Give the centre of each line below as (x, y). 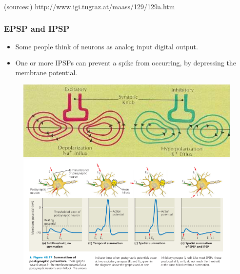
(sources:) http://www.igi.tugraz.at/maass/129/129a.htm (90, 6)
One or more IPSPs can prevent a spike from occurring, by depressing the (126, 63)
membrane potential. (46, 72)
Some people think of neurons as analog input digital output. (107, 46)
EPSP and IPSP (37, 28)
